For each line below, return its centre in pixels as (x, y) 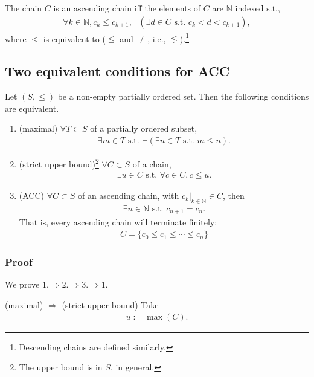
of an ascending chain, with (128, 195)
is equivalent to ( (74, 38)
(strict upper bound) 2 (59, 163)
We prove (22, 284)
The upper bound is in (61, 367)
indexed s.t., (258, 8)
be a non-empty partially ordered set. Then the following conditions (183, 96)
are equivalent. (32, 108)
